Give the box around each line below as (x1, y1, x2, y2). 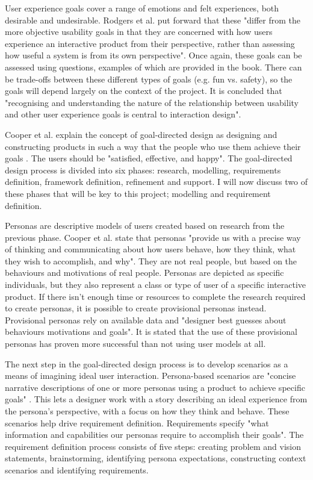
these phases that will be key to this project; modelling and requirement (5, 187, 271, 199)
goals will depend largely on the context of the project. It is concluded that (5, 84, 282, 97)
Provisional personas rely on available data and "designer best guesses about (5, 313, 287, 326)
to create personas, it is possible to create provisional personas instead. (5, 302, 267, 314)
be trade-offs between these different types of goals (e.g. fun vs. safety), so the (5, 72, 293, 85)
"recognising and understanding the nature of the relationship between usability (5, 96, 299, 108)
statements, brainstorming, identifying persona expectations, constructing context (5, 452, 306, 464)
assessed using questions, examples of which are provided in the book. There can (5, 60, 302, 73)
